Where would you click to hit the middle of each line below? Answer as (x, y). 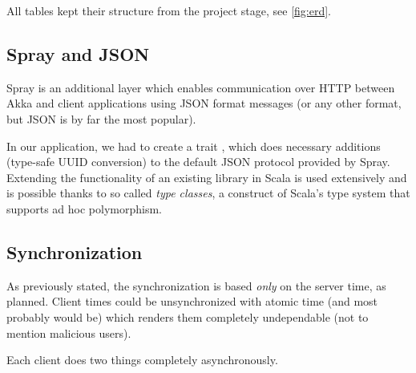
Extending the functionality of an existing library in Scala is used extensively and (207, 177)
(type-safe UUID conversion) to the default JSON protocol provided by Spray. (198, 162)
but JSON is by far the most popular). (101, 118)
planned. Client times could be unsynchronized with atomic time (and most (192, 301)
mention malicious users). (69, 332)
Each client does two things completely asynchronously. (142, 360)
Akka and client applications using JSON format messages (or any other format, (204, 103)
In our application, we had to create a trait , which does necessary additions (194, 146)
